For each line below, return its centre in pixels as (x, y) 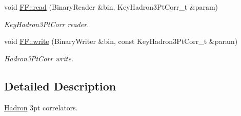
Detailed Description (60, 86)
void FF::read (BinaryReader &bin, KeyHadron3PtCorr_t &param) (111, 7)
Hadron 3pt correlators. (41, 107)
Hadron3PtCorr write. (39, 58)
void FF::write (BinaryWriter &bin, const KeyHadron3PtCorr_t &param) (121, 41)
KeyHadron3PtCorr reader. (47, 24)
